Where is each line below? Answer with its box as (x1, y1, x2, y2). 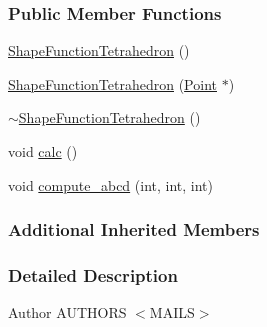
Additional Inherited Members (8, 217, 260, 242)
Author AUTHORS (8, 302, 127, 323)
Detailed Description (8, 262, 178, 287)
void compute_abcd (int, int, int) (8, 174, 213, 195)
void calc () (8, 141, 78, 161)
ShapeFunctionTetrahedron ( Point (8, 73, 217, 94)
